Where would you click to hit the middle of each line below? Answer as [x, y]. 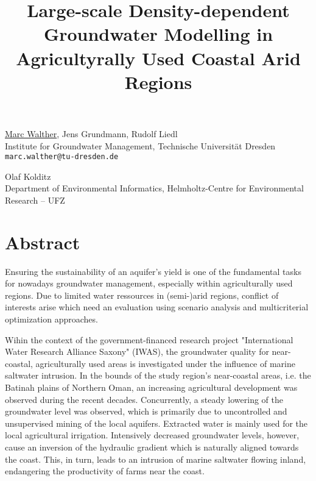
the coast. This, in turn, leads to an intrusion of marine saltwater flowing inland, [156, 459]
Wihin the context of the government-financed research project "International [149, 339]
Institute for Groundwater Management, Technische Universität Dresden [140, 145]
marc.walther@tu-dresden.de [62, 157]
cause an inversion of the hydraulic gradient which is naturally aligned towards [152, 447]
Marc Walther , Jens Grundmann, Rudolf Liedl [91, 133]
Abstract [43, 242]
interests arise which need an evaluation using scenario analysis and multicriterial [157, 307]
